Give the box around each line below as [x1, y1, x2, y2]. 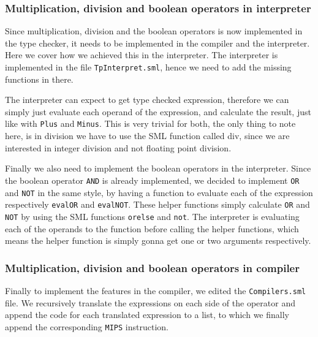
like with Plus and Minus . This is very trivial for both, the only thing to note [5, 117, 296, 130]
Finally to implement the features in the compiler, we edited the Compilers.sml [5, 284, 306, 297]
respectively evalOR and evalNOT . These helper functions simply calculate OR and [5, 198, 310, 211]
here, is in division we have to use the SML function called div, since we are [5, 129, 290, 142]
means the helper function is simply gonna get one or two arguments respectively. [5, 234, 311, 247]
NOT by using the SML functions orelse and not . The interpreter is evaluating [5, 210, 300, 222]
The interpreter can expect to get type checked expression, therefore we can [5, 93, 289, 106]
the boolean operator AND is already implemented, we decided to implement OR [5, 173, 300, 186]
